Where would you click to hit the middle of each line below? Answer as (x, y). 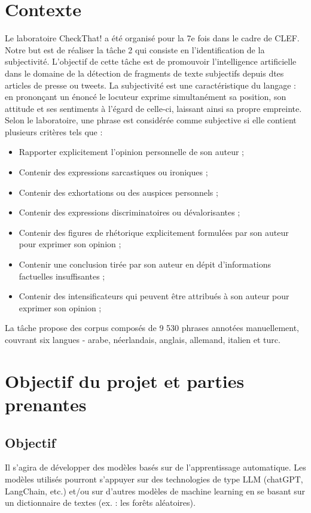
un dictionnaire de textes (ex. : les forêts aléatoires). (100, 503)
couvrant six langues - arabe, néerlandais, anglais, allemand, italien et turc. (143, 339)
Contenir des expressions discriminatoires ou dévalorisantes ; (129, 212)
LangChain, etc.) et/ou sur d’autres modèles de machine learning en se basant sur (155, 491)
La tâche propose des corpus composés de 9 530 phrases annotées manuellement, (152, 328)
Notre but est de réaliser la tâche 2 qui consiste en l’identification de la (135, 49)
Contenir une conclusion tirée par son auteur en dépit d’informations (145, 264)
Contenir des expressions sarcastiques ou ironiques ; (113, 172)
